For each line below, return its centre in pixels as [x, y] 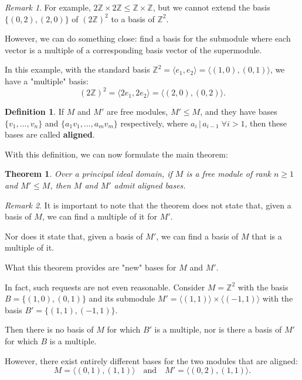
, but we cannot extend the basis [211, 7]
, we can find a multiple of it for [99, 216]
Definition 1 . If [35, 112]
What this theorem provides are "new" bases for [91, 267]
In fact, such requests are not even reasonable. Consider [105, 287]
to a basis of [133, 18]
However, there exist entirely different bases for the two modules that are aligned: [151, 360]
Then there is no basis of [49, 329]
